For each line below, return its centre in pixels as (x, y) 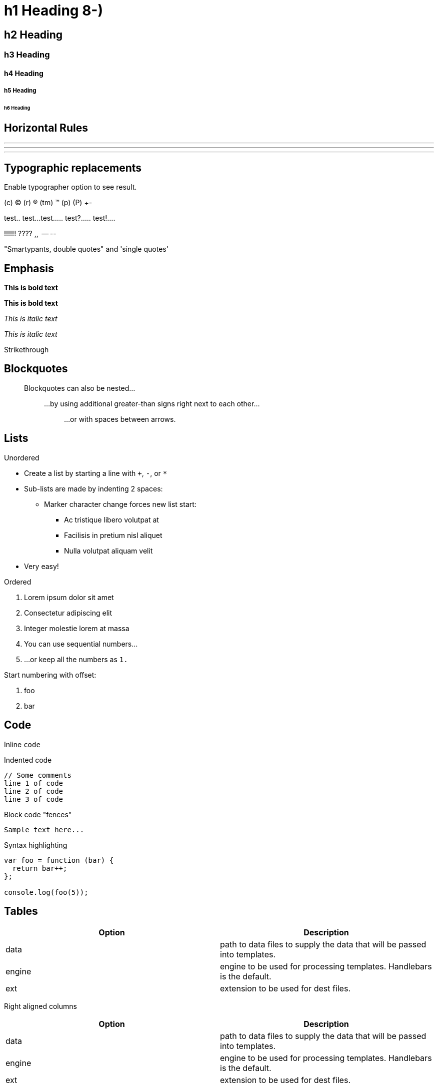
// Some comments (38, 775)
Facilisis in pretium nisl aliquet (113, 535)
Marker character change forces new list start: (120, 504)
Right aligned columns (40, 1006)
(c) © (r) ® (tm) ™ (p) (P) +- (48, 203)
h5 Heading (20, 91)
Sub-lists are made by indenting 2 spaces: (93, 488)
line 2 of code (34, 791)
